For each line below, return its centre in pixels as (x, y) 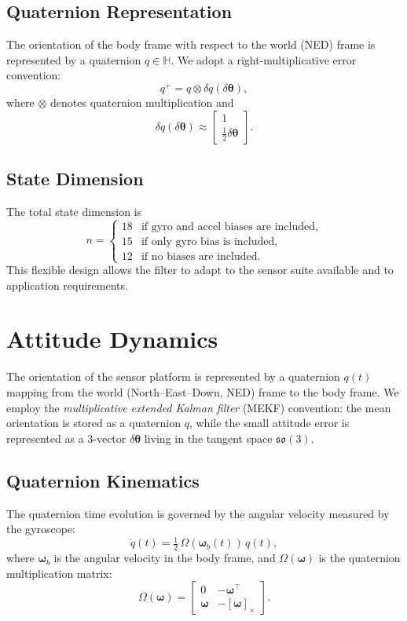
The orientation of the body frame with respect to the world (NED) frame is (191, 44)
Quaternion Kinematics (103, 480)
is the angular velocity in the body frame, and (165, 558)
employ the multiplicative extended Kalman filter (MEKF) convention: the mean (199, 407)
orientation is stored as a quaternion (94, 423)
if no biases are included (199, 256)
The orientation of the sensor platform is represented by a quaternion (173, 376)
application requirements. (67, 285)
